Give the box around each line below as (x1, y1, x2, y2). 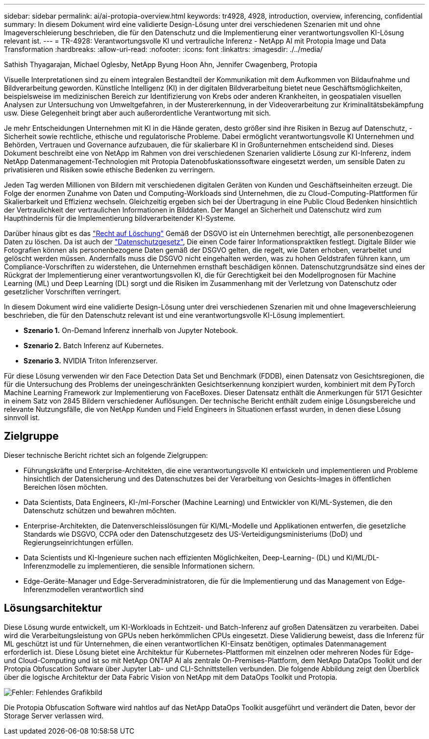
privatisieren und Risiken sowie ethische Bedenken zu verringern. (4, 166, 215, 174)
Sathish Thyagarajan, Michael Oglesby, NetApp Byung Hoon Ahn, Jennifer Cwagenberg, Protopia (4, 60, 317, 69)
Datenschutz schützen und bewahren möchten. (24, 506, 176, 515)
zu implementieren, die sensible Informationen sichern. (77, 561, 255, 570)
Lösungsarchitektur (4, 602, 102, 615)
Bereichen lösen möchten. (24, 482, 108, 491)
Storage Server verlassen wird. (4, 711, 104, 720)
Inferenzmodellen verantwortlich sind (24, 585, 143, 594)
